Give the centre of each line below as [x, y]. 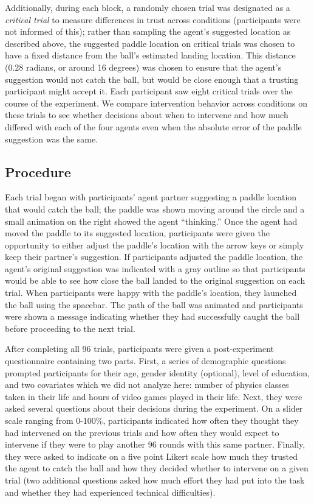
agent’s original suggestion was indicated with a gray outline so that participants [155, 268]
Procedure [38, 171]
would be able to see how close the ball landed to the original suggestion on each [155, 280]
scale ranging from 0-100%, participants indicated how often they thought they [152, 420]
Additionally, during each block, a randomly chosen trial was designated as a [148, 7]
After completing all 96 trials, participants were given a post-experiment [139, 349]
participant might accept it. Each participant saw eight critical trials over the [149, 91]
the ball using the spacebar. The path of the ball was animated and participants [154, 304]
